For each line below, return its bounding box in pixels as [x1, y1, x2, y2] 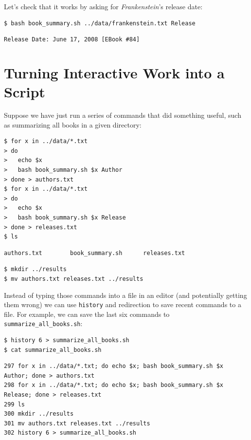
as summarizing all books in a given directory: [4, 119, 142, 129]
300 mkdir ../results [4, 410, 74, 418]
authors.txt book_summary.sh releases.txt [4, 249, 185, 257]
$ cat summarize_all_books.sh [4, 346, 102, 353]
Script [4, 82, 45, 102]
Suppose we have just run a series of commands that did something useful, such [4, 110, 241, 120]
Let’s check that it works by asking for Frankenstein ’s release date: [4, 1, 203, 11]
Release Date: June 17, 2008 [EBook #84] [4, 36, 140, 43]
